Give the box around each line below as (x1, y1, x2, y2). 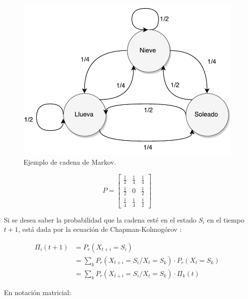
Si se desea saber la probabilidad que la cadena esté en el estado (4, 214, 197, 224)
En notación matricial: (4, 287, 71, 298)
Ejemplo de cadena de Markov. (23, 157, 116, 167)
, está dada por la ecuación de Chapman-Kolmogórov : (18, 224, 182, 234)
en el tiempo (207, 214, 245, 224)
